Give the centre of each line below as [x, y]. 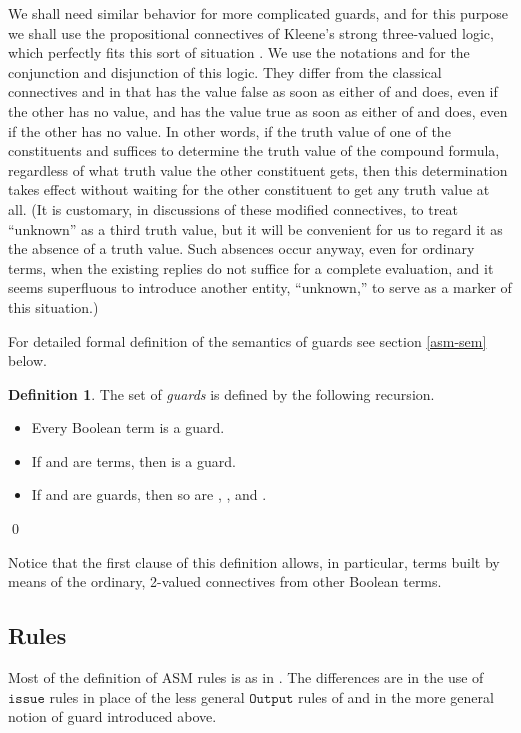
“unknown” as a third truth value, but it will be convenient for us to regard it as [255, 228]
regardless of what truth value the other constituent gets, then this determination [258, 169]
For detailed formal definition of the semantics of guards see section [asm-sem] [247, 340]
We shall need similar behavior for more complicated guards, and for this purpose [258, 13]
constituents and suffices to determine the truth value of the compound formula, [254, 150]
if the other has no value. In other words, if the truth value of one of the [229, 130]
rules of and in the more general [396, 696]
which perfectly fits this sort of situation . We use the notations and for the [239, 52]
